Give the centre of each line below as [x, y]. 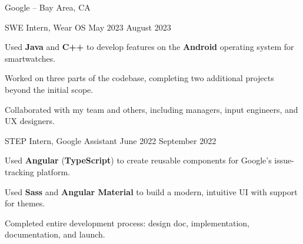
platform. [53, 171]
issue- [284, 160]
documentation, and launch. [55, 234]
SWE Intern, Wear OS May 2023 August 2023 [88, 27]
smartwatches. [30, 58]
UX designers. [30, 121]
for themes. [25, 203]
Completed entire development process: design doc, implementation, [127, 223]
